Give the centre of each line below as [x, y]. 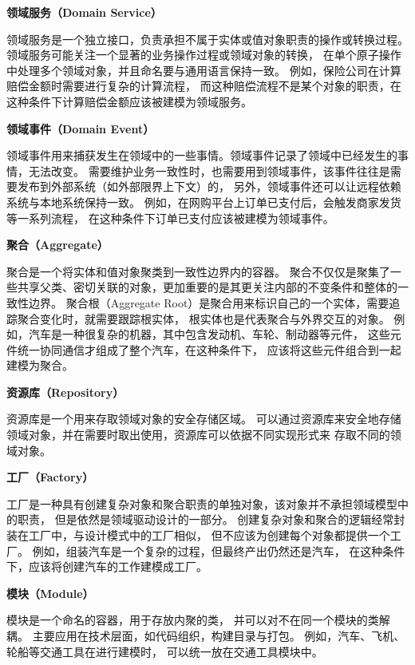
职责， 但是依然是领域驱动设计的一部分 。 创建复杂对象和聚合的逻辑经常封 [211, 519]
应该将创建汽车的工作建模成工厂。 [118, 566]
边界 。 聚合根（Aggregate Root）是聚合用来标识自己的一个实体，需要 [209, 302]
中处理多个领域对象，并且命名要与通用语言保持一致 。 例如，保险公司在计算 [204, 70]
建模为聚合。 [40, 365]
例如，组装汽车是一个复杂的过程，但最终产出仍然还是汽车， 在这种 [207, 550]
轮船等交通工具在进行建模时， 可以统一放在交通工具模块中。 [165, 651]
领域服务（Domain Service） [84, 12]
